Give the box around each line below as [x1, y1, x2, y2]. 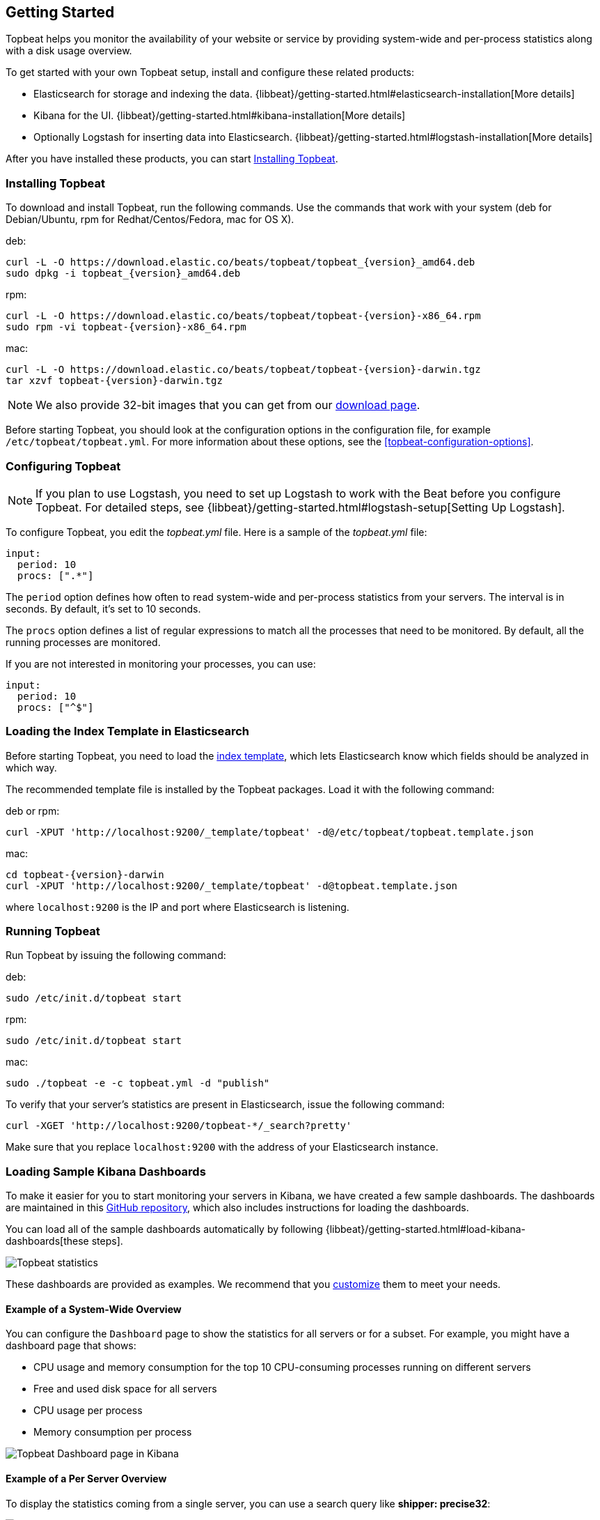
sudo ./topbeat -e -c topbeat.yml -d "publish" [6, 1077, 270, 1089]
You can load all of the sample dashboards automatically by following [6, 1223, 323, 1236]
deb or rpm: [6, 804, 60, 817]
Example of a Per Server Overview [6, 1473, 167, 1484]
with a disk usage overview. [6, 45, 132, 57]
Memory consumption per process [33, 1426, 192, 1438]
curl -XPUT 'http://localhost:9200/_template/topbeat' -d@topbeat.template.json [6, 880, 458, 891]
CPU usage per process [33, 1404, 143, 1417]
